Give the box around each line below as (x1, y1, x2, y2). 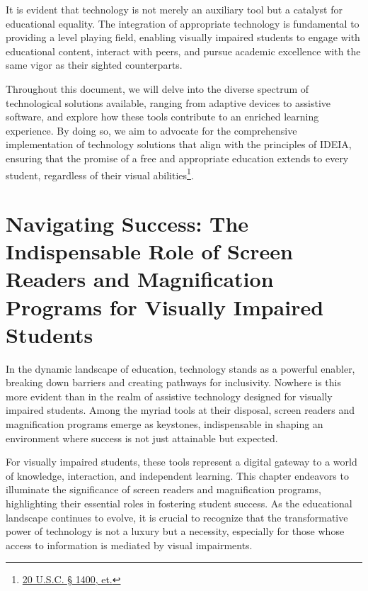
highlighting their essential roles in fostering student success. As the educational (6, 496, 352, 510)
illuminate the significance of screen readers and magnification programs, (6, 482, 321, 497)
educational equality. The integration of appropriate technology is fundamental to (6, 16, 360, 30)
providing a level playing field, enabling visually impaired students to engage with (6, 30, 360, 45)
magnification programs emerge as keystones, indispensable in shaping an (6, 417, 323, 432)
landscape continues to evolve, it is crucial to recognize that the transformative (6, 510, 348, 524)
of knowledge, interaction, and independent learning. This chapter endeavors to (6, 468, 349, 483)
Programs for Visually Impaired (6, 292, 324, 321)
